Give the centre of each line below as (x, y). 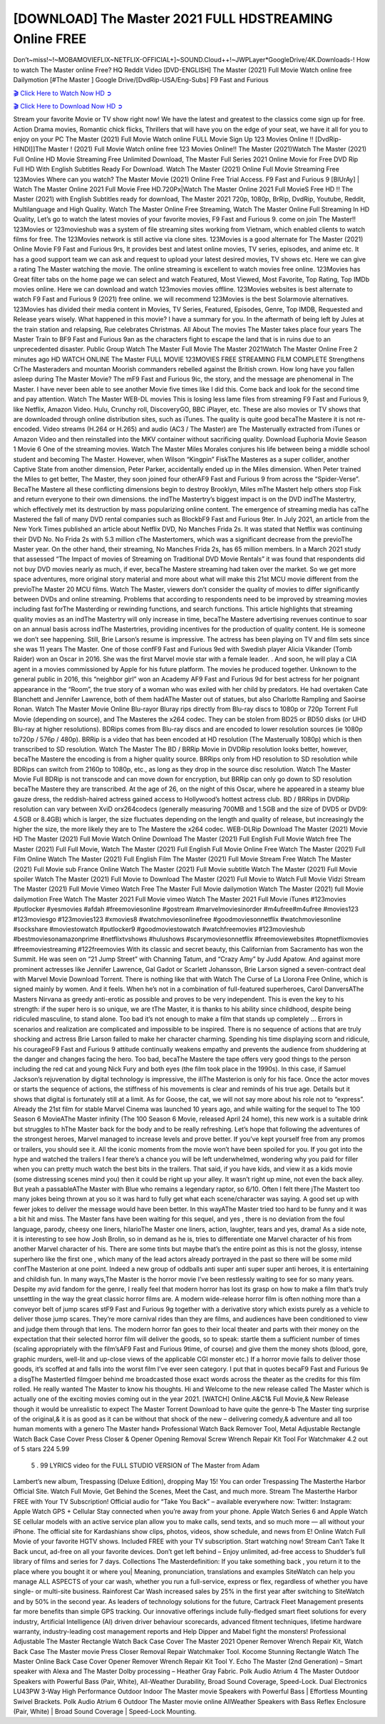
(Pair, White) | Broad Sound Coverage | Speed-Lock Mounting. (105, 1712)
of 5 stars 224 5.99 (41, 1449)
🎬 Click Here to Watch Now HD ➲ (62, 93)
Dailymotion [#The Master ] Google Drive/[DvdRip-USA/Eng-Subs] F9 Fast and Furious (141, 80)
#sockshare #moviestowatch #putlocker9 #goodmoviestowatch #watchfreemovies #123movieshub (159, 929)
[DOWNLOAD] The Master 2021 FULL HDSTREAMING (173, 19)
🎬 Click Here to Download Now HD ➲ (68, 106)
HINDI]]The (30, 149)
